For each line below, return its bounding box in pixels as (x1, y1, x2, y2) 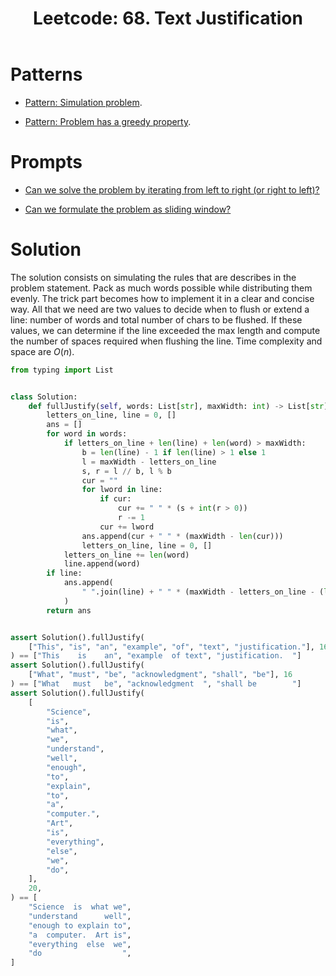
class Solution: (10, 392, 78, 402)
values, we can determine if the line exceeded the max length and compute (10, 324, 321, 336)
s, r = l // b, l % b (81, 466, 172, 476)
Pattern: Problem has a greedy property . (24, 115, 192, 127)
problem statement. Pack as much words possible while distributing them (10, 282, 313, 294)
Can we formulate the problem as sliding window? (24, 203, 232, 215)
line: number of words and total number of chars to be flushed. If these (10, 313, 303, 326)
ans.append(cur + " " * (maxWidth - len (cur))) (81, 531, 284, 541)
